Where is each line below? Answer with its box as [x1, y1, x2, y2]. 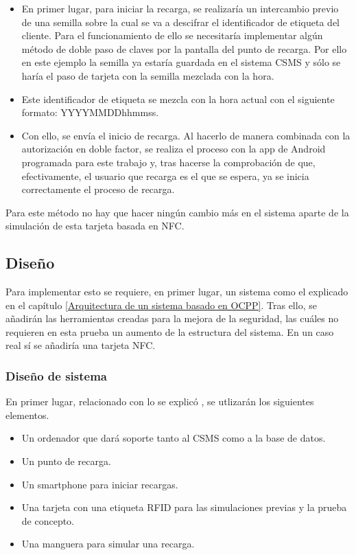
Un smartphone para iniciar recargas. [21, 477, 178, 491]
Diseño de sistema [5, 367, 107, 384]
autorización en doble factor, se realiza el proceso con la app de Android [21, 141, 326, 156]
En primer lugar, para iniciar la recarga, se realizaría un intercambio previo [21, 1, 339, 15]
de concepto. [21, 513, 75, 528]
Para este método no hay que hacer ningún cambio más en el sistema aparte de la [5, 205, 349, 219]
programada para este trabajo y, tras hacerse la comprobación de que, [21, 155, 316, 169]
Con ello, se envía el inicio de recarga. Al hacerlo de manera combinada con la [21, 128, 351, 142]
